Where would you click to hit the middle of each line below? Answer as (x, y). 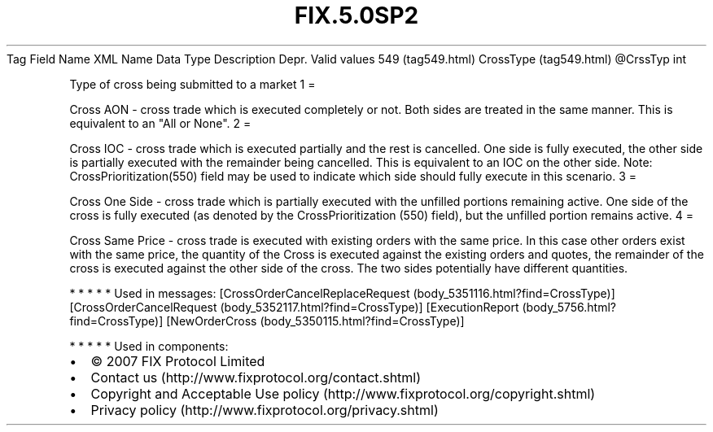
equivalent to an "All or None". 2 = (160, 123)
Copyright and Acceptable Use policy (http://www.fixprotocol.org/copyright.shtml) (343, 393)
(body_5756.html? (569, 307)
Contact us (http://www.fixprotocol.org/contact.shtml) (256, 377)
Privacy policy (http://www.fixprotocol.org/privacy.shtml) (265, 410)
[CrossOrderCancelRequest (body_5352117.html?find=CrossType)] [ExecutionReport (294, 307)
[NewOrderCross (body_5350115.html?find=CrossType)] (315, 321)
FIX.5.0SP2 (356, 15)
